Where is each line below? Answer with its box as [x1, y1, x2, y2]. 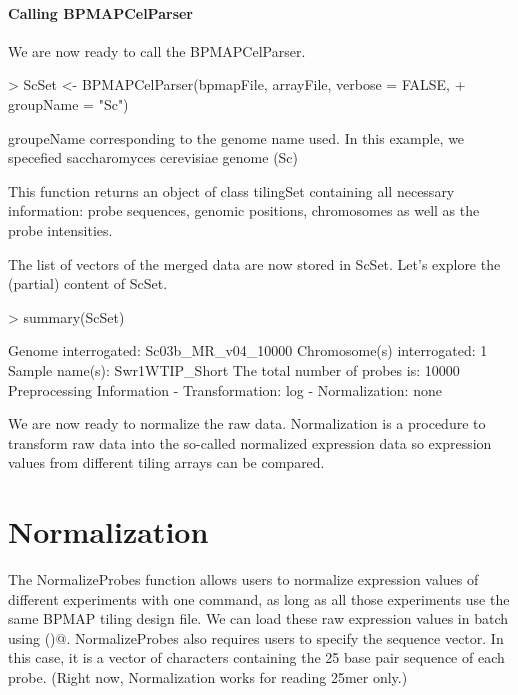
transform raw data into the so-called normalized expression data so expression [8, 432, 492, 453]
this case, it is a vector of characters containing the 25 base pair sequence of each [8, 647, 505, 668]
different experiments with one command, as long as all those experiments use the [8, 588, 510, 609]
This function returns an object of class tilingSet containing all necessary [8, 180, 455, 201]
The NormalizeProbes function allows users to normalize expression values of [8, 569, 479, 590]
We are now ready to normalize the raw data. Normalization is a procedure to [8, 413, 486, 434]
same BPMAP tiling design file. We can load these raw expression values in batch [8, 608, 509, 629]
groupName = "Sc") [8, 93, 129, 114]
